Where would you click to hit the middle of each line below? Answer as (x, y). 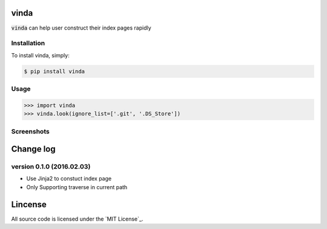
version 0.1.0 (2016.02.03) (51, 167)
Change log (33, 149)
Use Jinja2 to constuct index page (69, 179)
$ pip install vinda (54, 71)
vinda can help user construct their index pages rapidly (81, 28)
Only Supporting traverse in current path (77, 187)
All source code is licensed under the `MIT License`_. (77, 219)
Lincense (29, 205)
